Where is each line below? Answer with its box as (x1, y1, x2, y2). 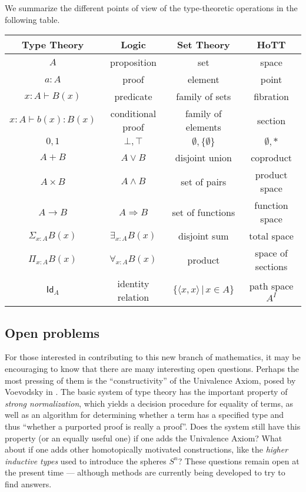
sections (255, 260, 288, 274)
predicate (114, 89, 152, 104)
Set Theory (177, 38, 230, 52)
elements (185, 120, 221, 134)
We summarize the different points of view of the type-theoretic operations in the (5, 2, 298, 14)
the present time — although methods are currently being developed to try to (5, 466, 285, 478)
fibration (254, 89, 289, 104)
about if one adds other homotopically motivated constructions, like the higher (5, 443, 288, 456)
